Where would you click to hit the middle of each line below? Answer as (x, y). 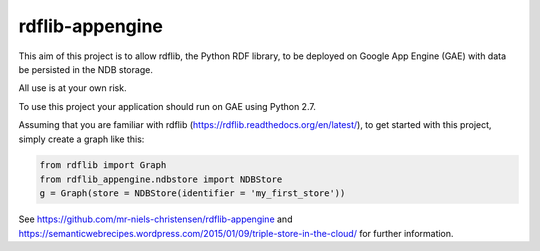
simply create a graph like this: (81, 139)
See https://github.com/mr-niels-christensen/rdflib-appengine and (155, 219)
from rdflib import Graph (103, 165)
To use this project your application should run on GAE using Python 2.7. (167, 106)
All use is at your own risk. (72, 88)
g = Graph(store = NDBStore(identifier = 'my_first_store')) (192, 193)
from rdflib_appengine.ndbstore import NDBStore (161, 179)
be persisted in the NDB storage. (86, 69)
